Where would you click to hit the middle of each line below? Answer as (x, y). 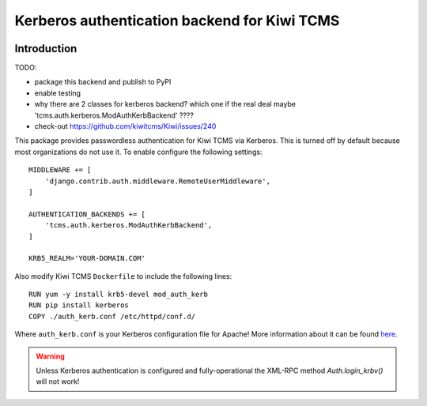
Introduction (46, 49)
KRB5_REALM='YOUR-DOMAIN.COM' (87, 258)
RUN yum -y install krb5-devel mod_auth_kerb (119, 295)
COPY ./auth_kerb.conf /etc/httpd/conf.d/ (112, 316)
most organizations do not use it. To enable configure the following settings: (138, 152)
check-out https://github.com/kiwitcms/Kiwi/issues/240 (125, 126)
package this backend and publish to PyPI (103, 82)
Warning (50, 356)
